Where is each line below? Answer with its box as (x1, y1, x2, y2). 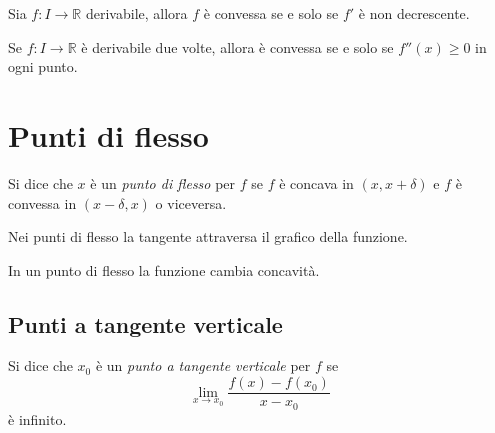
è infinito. (8, 408, 67, 429)
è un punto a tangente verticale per (95, 355, 311, 376)
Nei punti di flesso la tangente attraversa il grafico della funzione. (8, 226, 408, 247)
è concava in (279, 172, 354, 193)
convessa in (8, 192, 77, 213)
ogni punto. (8, 56, 78, 77)
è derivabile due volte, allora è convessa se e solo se (81, 36, 394, 57)
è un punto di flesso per (90, 172, 236, 193)
